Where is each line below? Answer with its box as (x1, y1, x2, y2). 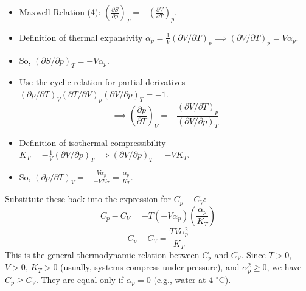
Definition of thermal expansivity (19, 30, 143, 43)
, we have (266, 261, 302, 273)
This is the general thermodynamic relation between (5, 248, 200, 261)
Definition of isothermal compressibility (19, 136, 166, 149)
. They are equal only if (35, 273, 123, 286)
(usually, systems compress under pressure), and (60, 261, 240, 273)
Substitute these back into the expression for (5, 192, 171, 205)
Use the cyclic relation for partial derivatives (19, 75, 186, 88)
